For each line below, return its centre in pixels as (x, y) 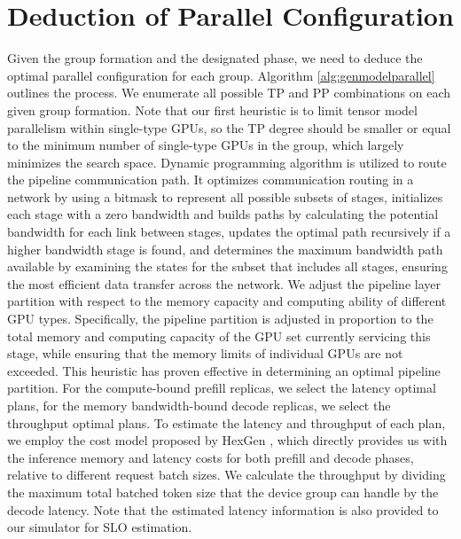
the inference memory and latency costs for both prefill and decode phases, (211, 457)
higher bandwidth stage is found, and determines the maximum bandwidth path (225, 249)
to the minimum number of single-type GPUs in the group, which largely (206, 145)
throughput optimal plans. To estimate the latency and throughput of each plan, (227, 422)
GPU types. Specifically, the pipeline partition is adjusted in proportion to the (220, 319)
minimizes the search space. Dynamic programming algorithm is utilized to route (227, 162)
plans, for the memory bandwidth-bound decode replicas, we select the (199, 405)
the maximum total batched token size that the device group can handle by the (223, 492)
